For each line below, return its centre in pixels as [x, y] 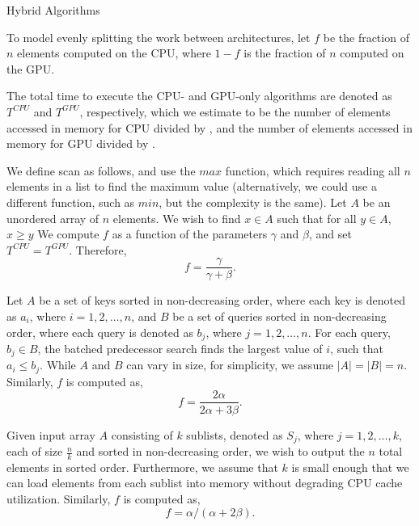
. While [58, 365]
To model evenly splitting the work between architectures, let [159, 37]
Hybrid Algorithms [53, 10]
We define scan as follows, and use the [101, 170]
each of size [35, 451]
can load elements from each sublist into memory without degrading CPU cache [205, 483]
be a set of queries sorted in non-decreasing [279, 316]
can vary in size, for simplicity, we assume [230, 365]
